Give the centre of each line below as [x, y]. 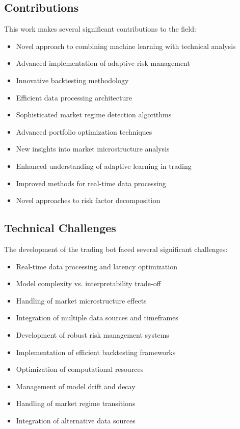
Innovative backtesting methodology [72, 80]
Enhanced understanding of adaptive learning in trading [104, 166]
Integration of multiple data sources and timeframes [97, 318]
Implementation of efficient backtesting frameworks [96, 352]
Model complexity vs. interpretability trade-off [88, 283]
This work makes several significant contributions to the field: [100, 29]
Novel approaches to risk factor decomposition [88, 200]
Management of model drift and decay [76, 386]
